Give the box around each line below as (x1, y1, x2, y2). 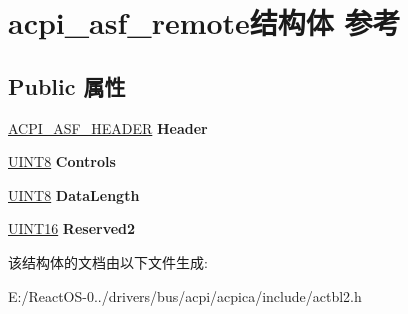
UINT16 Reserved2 (8, 218, 136, 239)
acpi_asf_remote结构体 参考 (8, 2, 401, 43)
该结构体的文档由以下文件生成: (8, 251, 208, 272)
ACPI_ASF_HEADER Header (8, 117, 208, 138)
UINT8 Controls (8, 151, 116, 172)
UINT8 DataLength (8, 184, 140, 205)
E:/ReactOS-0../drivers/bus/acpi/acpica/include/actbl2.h (8, 285, 362, 306)
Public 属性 (8, 70, 126, 101)
